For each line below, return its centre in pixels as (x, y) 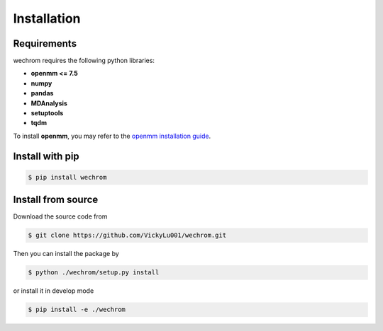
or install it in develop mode (54, 291)
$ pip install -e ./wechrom (77, 310)
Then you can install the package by (66, 254)
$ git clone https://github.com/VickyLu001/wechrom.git (127, 236)
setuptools (47, 113)
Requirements (45, 43)
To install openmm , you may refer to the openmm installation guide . (112, 136)
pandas (42, 93)
